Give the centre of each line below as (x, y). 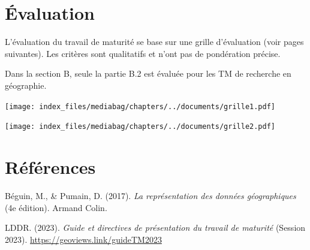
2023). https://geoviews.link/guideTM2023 (83, 239)
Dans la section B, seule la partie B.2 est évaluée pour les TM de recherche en (148, 73)
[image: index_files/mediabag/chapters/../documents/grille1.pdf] (140, 106)
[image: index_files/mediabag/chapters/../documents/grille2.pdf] (140, 127)
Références (50, 167)
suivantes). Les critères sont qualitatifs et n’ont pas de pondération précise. (143, 53)
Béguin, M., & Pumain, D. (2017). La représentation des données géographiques (151, 195)
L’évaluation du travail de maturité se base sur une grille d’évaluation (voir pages (154, 42)
